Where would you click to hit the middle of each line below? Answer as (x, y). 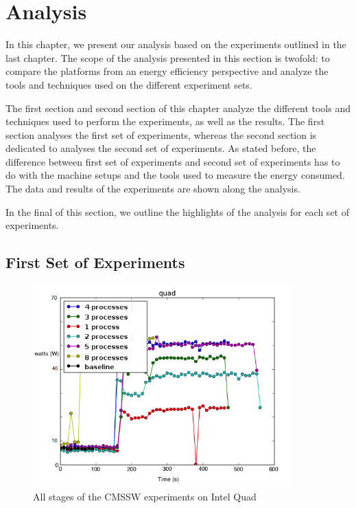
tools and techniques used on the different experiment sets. (129, 84)
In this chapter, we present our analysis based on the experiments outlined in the (176, 44)
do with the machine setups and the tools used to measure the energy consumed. (175, 175)
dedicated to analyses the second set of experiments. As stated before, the (161, 148)
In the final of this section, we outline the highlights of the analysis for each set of (177, 211)
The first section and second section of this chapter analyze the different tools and (178, 108)
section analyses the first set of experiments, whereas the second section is (161, 134)
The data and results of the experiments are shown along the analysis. (153, 189)
